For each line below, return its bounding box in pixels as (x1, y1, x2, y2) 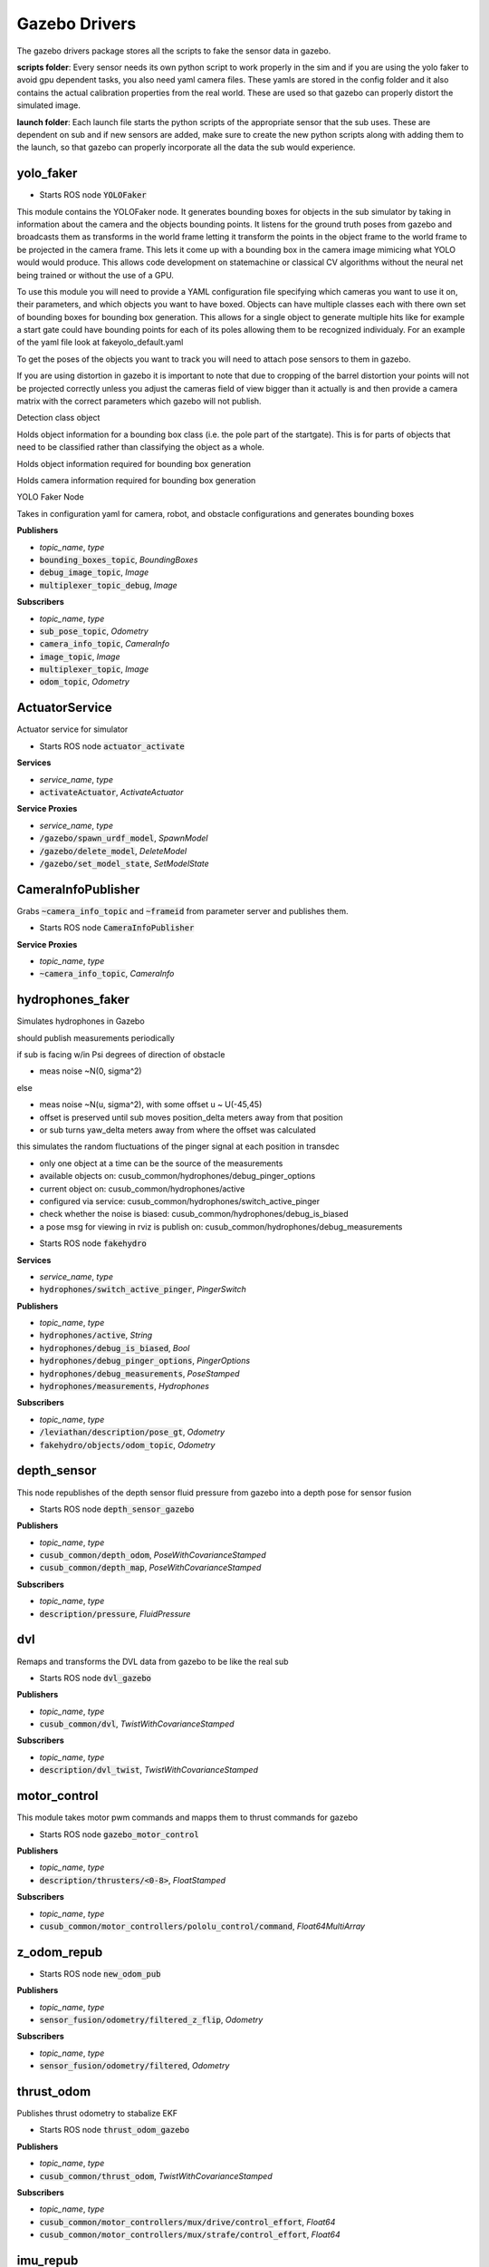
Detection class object (16, 413, 101, 423)
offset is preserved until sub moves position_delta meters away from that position (39, 1112, 343, 1123)
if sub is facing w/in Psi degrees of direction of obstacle (16, 1049, 225, 1060)
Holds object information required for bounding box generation (16, 458, 252, 469)
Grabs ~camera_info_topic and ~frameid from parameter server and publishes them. (16, 905, 349, 916)
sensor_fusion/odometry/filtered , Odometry (39, 2060, 230, 2071)
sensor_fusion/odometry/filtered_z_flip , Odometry (39, 2014, 264, 2025)
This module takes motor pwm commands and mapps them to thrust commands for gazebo (16, 1812, 359, 1823)
